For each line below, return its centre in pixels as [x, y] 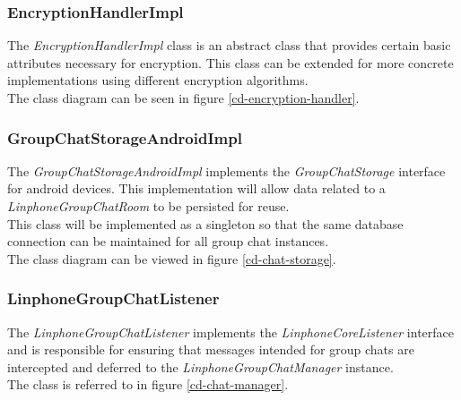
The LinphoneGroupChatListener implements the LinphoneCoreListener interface [231, 332]
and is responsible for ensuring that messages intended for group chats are [211, 349]
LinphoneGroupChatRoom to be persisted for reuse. [148, 206]
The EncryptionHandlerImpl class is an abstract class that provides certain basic [229, 45]
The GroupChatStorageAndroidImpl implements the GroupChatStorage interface [226, 170]
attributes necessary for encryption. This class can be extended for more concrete [230, 62]
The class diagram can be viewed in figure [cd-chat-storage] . [172, 258]
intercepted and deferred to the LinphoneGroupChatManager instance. [200, 366]
